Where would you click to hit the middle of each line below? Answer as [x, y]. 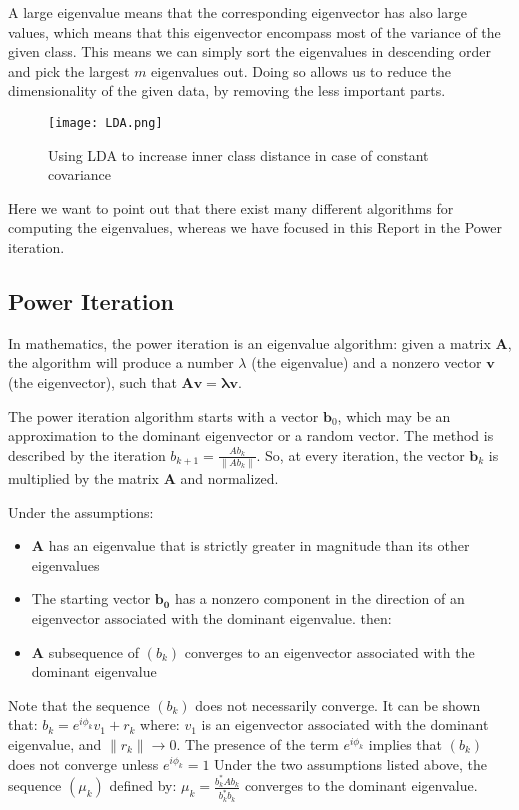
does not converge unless [83, 763]
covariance [80, 174]
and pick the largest [69, 70]
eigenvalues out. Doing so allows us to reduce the [301, 70]
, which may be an [394, 415]
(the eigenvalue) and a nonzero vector [366, 362]
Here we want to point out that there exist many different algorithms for [231, 207]
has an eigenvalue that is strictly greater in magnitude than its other [259, 545]
